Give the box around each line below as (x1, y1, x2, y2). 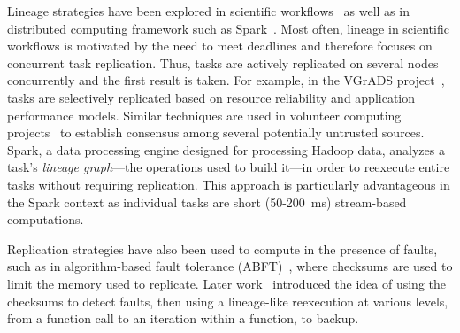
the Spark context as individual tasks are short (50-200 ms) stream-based (7, 192, 407, 211)
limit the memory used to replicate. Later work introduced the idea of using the (7, 274, 446, 292)
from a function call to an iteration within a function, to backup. (7, 309, 359, 328)
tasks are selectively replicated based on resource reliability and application (7, 88, 416, 106)
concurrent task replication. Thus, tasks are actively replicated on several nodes (7, 53, 439, 72)
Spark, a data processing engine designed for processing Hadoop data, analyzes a (7, 140, 445, 159)
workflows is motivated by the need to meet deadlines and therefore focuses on (7, 36, 433, 55)
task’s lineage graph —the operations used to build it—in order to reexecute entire (7, 158, 450, 176)
